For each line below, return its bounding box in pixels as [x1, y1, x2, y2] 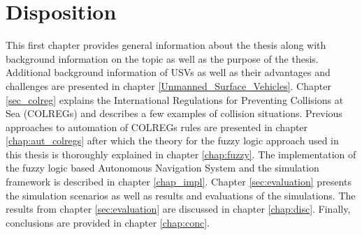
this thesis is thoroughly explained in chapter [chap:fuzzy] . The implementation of [6, 146, 356, 161]
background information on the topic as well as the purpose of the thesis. [6, 51, 319, 66]
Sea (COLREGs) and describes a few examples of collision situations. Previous [6, 106, 342, 121]
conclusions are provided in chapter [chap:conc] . [6, 215, 210, 229]
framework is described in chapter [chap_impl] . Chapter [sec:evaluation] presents [6, 174, 352, 189]
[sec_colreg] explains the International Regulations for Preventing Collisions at [6, 92, 344, 107]
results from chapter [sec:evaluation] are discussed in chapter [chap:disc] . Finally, [6, 202, 351, 216]
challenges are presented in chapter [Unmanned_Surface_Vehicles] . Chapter [6, 78, 331, 93]
